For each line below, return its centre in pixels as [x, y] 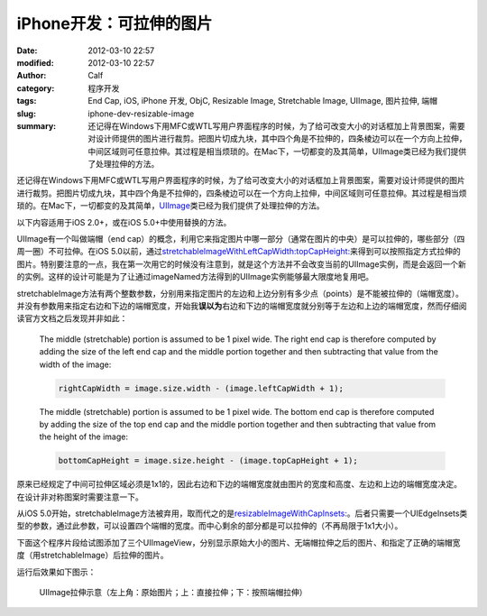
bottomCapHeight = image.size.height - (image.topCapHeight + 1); [208, 461]
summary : [37, 125]
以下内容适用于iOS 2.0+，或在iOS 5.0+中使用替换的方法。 [124, 222]
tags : [27, 101]
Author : [32, 76]
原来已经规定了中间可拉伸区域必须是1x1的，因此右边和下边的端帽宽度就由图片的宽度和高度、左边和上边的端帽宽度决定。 [239, 484]
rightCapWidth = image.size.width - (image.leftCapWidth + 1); [201, 388]
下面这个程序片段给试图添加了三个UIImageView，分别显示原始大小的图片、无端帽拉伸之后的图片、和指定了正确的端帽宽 [239, 542]
